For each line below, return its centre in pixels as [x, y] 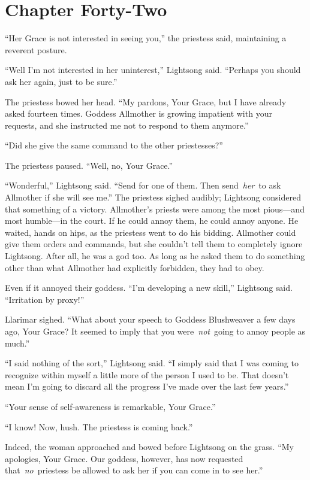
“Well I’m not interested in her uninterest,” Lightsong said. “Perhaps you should [153, 70]
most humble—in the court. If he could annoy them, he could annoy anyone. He [152, 221]
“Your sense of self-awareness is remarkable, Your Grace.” [110, 406]
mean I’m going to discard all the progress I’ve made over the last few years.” [147, 386]
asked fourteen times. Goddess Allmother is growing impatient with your [139, 113]
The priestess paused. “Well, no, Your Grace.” [89, 165]
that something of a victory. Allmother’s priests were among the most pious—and [155, 209]
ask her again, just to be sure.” [61, 81]
